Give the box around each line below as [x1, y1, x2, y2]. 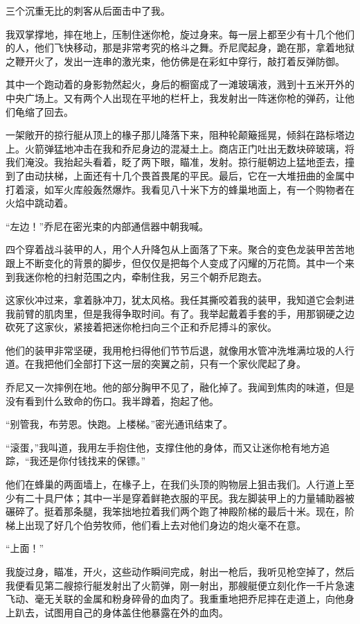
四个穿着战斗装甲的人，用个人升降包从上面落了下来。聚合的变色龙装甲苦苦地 [6, 242, 354, 257]
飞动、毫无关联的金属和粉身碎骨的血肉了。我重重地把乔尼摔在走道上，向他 [6, 591, 345, 606]
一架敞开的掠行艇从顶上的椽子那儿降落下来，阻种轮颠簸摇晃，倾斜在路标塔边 [6, 128, 354, 142]
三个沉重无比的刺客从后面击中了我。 [6, 3, 170, 17]
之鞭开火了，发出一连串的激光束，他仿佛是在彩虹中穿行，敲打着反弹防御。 [6, 53, 345, 68]
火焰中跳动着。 [6, 196, 73, 210]
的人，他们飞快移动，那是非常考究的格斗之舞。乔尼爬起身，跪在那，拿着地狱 [6, 40, 354, 55]
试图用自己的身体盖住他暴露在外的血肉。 [44, 605, 228, 619]
